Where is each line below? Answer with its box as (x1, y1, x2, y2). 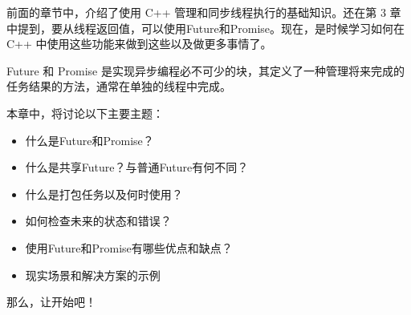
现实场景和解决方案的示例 (25, 266, 161, 283)
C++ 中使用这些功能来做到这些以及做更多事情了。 (6, 35, 272, 52)
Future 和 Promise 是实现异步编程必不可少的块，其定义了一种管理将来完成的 (6, 62, 405, 79)
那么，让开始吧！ (6, 293, 96, 310)
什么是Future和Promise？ (25, 131, 154, 148)
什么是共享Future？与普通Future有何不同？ (25, 159, 249, 176)
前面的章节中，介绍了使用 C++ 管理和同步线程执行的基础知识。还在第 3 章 (6, 4, 401, 20)
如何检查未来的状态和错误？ (25, 212, 172, 229)
